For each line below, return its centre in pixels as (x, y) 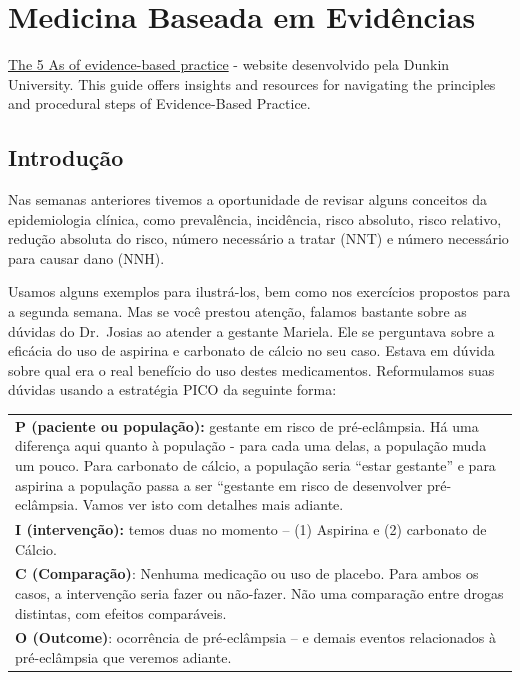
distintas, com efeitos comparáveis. (121, 612)
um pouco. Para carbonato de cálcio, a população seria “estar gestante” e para (255, 464)
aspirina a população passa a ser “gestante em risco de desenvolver (219, 484)
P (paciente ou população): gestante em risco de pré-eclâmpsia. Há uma (247, 425)
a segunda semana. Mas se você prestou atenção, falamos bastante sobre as (237, 311)
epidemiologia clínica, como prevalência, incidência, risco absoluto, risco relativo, (255, 218)
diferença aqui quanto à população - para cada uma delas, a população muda (251, 445)
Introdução (66, 157)
